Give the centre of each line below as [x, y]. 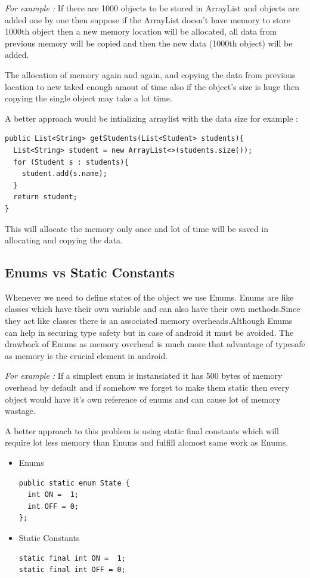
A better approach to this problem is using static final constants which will [142, 430]
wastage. [20, 411]
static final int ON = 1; [72, 558]
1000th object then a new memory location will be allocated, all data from [141, 31]
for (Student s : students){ [71, 162]
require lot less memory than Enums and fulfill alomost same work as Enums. [147, 442]
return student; [45, 197]
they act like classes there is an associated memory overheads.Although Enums [149, 321]
